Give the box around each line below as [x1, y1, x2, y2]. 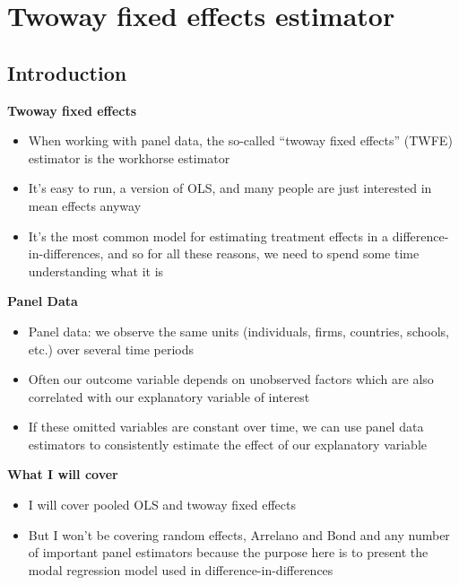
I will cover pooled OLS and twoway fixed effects [28, 495, 296, 514]
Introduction [7, 58, 127, 86]
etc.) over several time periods [28, 339, 194, 358]
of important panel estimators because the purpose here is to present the [28, 543, 429, 562]
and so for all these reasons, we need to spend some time [108, 244, 420, 263]
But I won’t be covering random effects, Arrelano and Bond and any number [28, 525, 450, 544]
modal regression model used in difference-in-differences [28, 560, 333, 579]
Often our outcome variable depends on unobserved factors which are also [28, 370, 434, 389]
